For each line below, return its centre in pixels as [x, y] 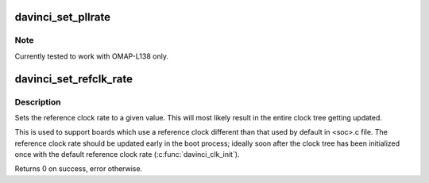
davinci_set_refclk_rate [73, 79]
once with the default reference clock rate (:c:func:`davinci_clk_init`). [127, 154]
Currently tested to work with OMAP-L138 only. [91, 56]
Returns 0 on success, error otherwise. [79, 169]
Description [38, 101]
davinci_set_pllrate [63, 17]
